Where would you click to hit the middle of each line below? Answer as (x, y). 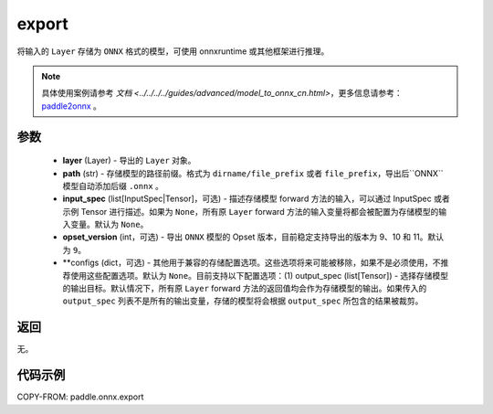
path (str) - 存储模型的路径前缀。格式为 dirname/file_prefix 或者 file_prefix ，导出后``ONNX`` (253, 173)
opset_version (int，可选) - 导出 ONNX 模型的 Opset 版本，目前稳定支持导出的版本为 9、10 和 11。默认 (253, 237)
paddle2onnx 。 (72, 106)
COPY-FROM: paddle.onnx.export (80, 397)
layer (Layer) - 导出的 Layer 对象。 (129, 161)
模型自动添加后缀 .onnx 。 (113, 186)
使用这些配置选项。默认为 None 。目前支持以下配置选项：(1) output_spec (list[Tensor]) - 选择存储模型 (259, 275)
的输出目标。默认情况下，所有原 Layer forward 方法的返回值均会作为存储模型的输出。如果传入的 (245, 289)
